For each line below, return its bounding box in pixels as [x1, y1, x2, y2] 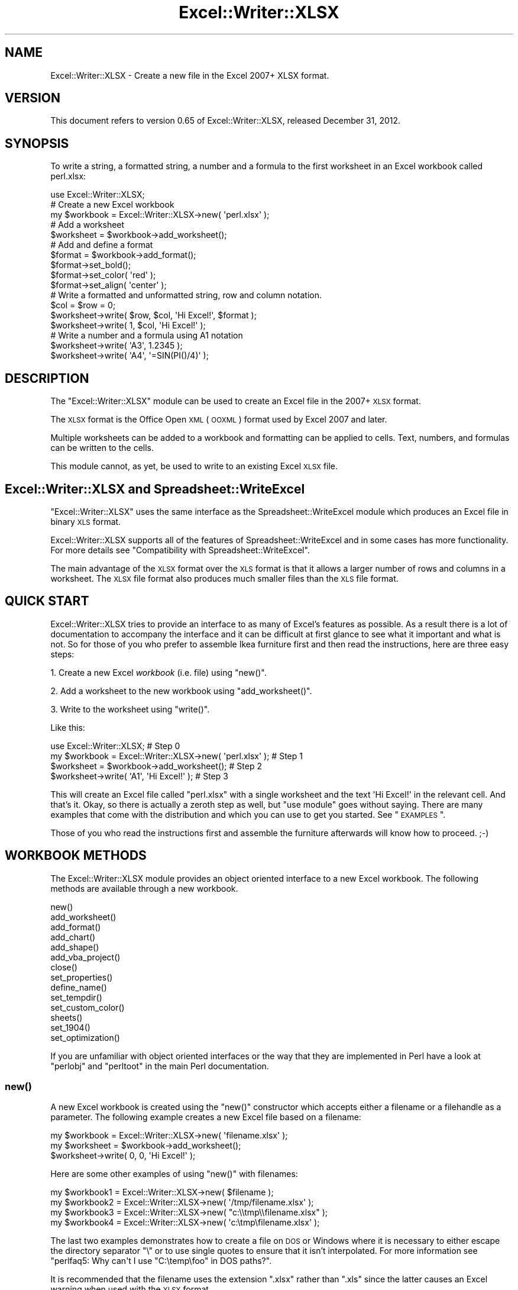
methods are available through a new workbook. [50, 883, 238, 894]
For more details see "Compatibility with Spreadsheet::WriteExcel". [50, 544, 310, 555]
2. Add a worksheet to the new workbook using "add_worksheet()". [50, 685, 312, 696]
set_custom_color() [50, 1002, 125, 1012]
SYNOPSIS [5, 136, 69, 151]
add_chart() [50, 931, 96, 942]
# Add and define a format [50, 240, 153, 250]
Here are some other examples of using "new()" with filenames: [50, 1169, 298, 1179]
